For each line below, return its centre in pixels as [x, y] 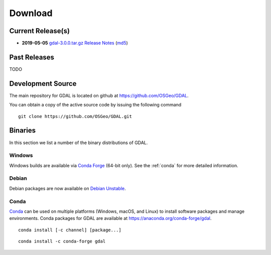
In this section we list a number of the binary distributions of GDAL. [79, 143]
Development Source [43, 84]
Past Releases [32, 57]
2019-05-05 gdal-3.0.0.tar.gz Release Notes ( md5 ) [75, 43]
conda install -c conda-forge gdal [62, 241]
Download [31, 13]
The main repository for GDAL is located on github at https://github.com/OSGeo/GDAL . [99, 95]
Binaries [23, 131]
